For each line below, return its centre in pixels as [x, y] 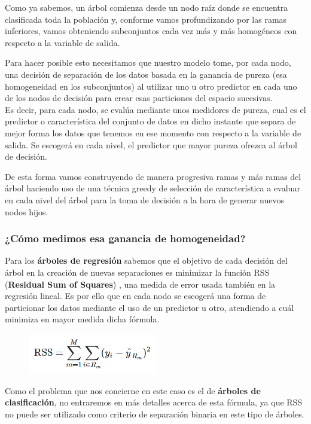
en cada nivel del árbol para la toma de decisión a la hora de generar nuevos [144, 199]
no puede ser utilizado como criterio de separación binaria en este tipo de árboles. [155, 414]
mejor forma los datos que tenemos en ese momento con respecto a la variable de [153, 132]
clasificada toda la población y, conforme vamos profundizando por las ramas [146, 19]
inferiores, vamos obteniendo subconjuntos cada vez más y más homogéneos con [151, 31]
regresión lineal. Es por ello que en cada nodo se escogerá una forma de [135, 296]
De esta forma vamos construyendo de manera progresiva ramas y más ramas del [153, 176]
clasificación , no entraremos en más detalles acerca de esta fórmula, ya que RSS [154, 402]
